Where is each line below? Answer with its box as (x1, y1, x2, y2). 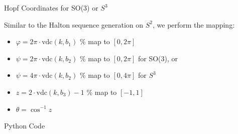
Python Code (4, 120, 45, 131)
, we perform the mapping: (153, 19, 235, 30)
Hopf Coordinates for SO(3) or (4, 3, 98, 13)
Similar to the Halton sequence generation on (4, 19, 144, 30)
